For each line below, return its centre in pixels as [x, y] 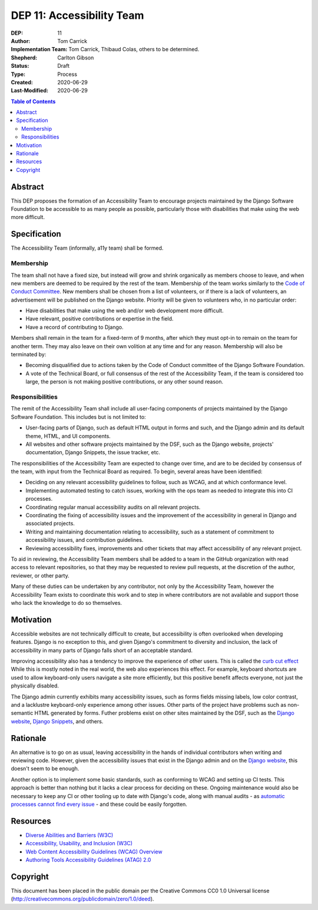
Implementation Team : [39, 49]
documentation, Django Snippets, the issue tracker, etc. [93, 452]
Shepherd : [24, 57]
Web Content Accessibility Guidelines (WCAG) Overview [94, 852]
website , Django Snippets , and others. [57, 721]
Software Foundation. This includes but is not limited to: [79, 417]
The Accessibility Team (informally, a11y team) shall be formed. [87, 248]
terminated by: [29, 355]
